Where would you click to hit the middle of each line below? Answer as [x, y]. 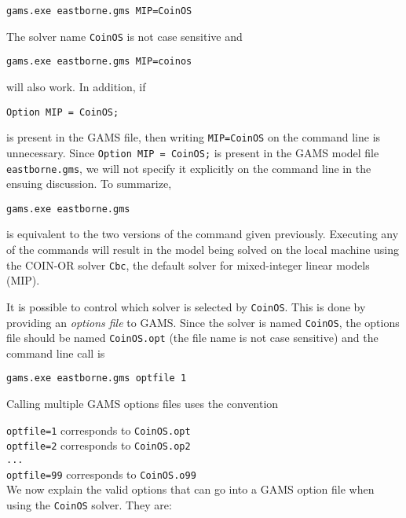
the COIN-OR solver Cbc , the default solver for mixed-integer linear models [188, 265]
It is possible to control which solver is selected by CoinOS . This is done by [186, 306]
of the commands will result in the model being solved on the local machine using [203, 250]
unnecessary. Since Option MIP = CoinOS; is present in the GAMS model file [193, 152]
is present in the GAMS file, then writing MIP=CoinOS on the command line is [194, 137]
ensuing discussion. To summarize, [89, 184]
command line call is [56, 353]
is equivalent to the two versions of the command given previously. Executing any [203, 234]
